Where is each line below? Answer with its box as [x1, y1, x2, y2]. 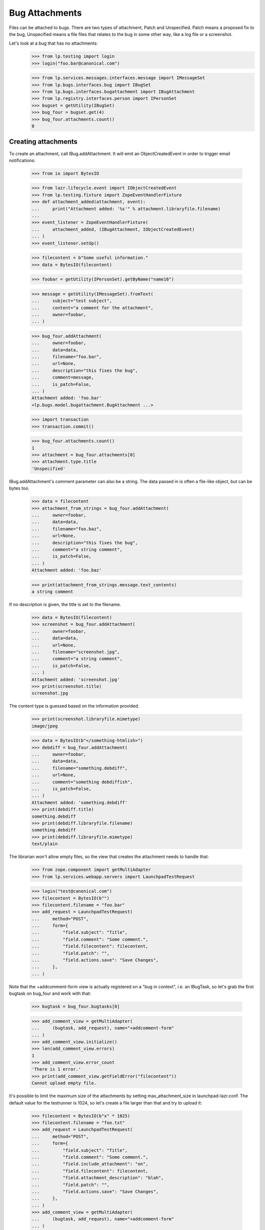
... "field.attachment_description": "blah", [31, 1175, 164, 1181]
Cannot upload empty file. [31, 1080, 97, 1086]
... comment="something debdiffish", [31, 779, 133, 785]
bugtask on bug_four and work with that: [9, 990, 91, 996]
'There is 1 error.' [31, 1067, 81, 1072]
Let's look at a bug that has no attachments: [9, 40, 98, 46]
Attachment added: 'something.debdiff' [31, 799, 128, 805]
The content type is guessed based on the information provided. [9, 703, 139, 709]
